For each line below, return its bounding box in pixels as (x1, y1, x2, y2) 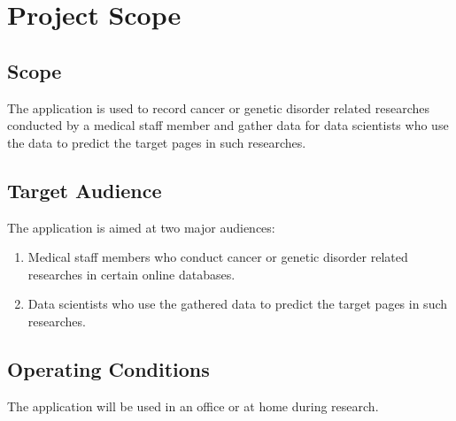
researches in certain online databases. (27, 264, 236, 283)
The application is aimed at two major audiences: (7, 218, 275, 236)
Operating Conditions (7, 355, 210, 382)
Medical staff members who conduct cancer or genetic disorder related (27, 248, 408, 266)
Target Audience (7, 176, 162, 203)
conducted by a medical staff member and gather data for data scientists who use (7, 116, 449, 134)
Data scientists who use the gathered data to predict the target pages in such (27, 295, 448, 313)
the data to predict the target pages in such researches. (7, 133, 306, 151)
